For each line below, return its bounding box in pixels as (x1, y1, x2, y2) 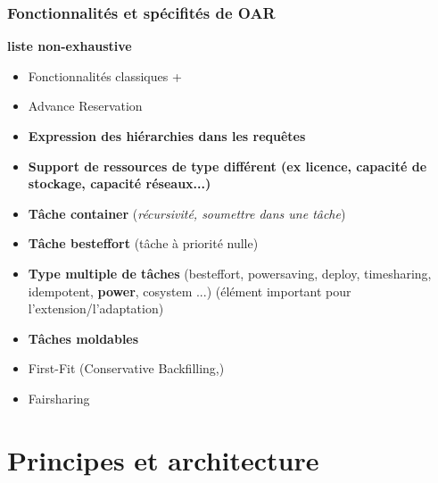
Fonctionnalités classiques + (28, 66, 182, 85)
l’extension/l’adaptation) (28, 299, 164, 318)
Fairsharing (28, 388, 90, 407)
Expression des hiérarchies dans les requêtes (28, 127, 306, 145)
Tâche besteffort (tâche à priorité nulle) (28, 234, 259, 253)
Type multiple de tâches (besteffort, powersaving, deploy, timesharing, (28, 263, 432, 282)
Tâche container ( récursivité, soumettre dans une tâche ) (28, 204, 346, 222)
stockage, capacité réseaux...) (28, 174, 211, 193)
